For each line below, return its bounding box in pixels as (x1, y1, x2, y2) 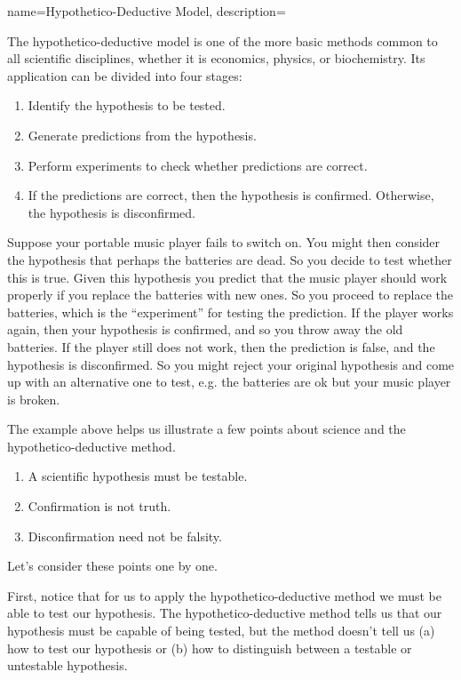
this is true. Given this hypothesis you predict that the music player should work (7, 268, 448, 286)
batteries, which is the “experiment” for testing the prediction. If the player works (7, 302, 454, 321)
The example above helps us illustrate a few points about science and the (7, 420, 406, 438)
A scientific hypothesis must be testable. (28, 467, 248, 485)
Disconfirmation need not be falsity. (28, 526, 222, 545)
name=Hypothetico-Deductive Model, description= (7, 2, 286, 20)
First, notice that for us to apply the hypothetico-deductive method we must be (7, 586, 441, 604)
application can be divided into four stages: (7, 66, 242, 84)
